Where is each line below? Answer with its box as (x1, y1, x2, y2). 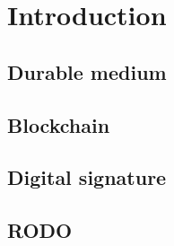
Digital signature (7, 163, 167, 191)
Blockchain (7, 110, 110, 138)
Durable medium (7, 57, 167, 85)
